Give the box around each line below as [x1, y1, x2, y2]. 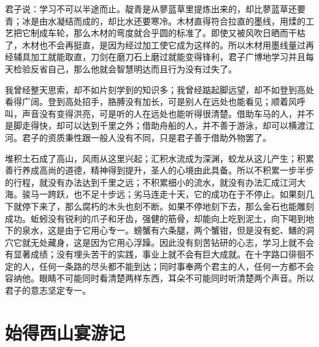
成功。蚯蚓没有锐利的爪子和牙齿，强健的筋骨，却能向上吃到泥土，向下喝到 [5, 212, 306, 224]
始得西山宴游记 [5, 319, 126, 345]
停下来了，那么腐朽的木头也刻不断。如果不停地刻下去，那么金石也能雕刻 [21, 199, 314, 212]
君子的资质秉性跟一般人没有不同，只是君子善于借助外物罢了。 [21, 131, 271, 143]
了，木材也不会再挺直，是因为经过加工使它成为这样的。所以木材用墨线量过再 [5, 38, 314, 51]
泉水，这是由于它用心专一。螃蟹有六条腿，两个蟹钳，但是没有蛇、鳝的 [21, 224, 306, 237]
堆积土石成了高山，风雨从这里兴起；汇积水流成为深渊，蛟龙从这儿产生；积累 [5, 151, 314, 164]
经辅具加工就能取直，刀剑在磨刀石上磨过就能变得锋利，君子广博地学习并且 [5, 50, 306, 63]
